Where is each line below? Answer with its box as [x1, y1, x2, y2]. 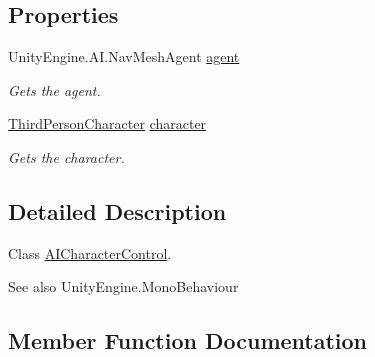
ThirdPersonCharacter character [8, 113, 207, 134]
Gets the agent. [8, 79, 101, 100]
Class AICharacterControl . [8, 242, 172, 263]
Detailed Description [8, 195, 227, 226]
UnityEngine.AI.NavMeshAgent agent [8, 46, 240, 67]
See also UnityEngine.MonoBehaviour [8, 276, 239, 297]
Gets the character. [8, 146, 125, 167]
